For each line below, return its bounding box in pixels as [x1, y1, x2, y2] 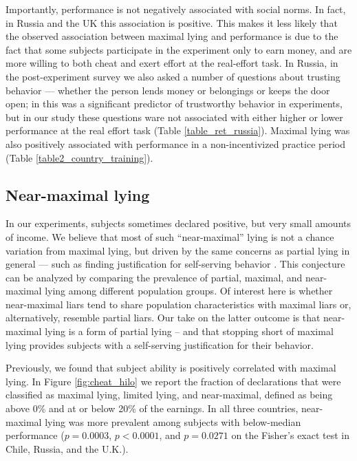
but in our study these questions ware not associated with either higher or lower [6, 109, 343, 124]
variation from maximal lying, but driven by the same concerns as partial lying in [6, 243, 350, 257]
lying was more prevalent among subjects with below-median [45, 414, 301, 429]
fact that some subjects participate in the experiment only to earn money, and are [6, 42, 352, 56]
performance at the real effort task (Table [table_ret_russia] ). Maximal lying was [6, 123, 350, 138]
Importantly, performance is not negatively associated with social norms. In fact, [6, 2, 346, 16]
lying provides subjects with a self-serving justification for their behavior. [6, 337, 314, 352]
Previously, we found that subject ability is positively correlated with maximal [6, 361, 336, 375]
